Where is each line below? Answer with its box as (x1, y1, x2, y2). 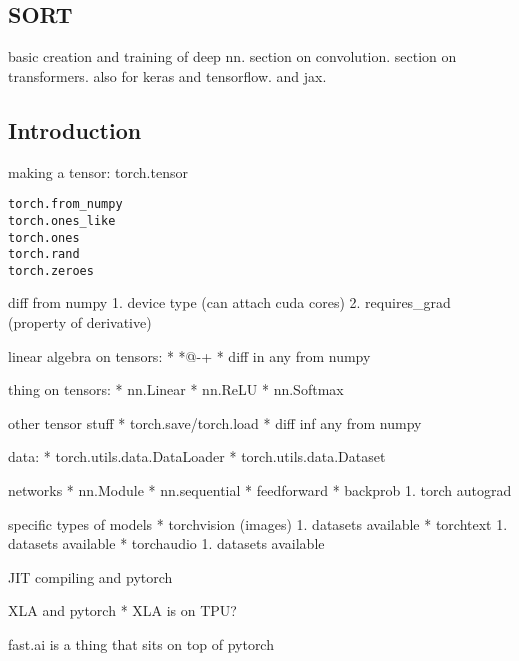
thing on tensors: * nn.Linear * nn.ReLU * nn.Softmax (8, 379, 344, 400)
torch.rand (8, 247, 80, 262)
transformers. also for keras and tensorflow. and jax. (8, 65, 327, 86)
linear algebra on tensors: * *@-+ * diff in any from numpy (8, 345, 371, 366)
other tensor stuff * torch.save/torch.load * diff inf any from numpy (8, 412, 422, 433)
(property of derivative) (8, 312, 152, 333)
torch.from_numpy (8, 197, 123, 212)
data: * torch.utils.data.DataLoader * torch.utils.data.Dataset (8, 446, 386, 467)
